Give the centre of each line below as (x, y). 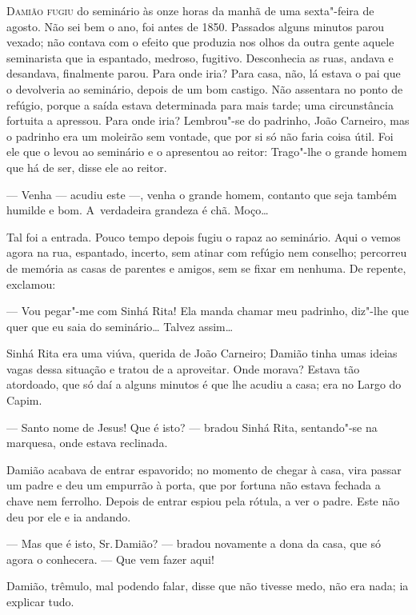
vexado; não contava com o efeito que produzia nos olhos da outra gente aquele (200, 42)
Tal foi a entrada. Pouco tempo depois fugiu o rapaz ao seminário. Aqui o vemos (204, 236)
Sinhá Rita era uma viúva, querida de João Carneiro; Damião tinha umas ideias (202, 353)
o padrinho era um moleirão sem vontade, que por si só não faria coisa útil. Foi (200, 136)
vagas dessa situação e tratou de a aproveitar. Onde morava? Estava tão (183, 368)
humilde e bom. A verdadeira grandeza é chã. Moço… (138, 210)
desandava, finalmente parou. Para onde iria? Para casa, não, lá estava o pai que (204, 73)
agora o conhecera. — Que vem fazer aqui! (110, 559)
